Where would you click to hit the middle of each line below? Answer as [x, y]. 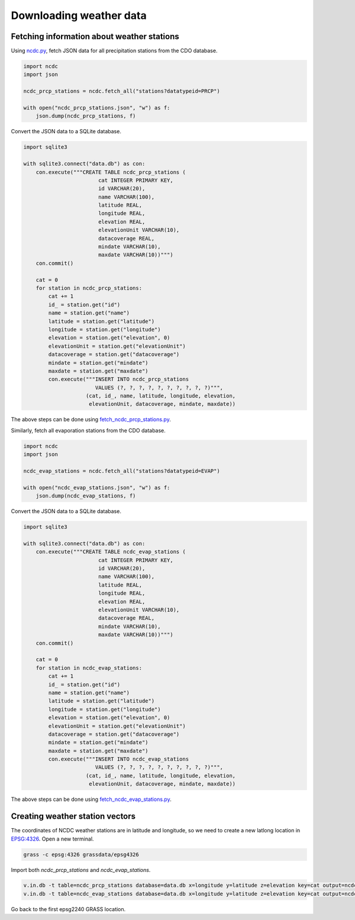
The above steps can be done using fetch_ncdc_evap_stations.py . [91, 799]
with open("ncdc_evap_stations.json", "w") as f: [97, 488]
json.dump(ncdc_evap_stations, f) [86, 496]
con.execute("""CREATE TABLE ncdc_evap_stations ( [111, 552]
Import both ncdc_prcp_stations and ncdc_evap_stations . [81, 870]
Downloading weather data [79, 15]
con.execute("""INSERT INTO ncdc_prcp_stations [119, 379]
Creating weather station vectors [73, 817]
